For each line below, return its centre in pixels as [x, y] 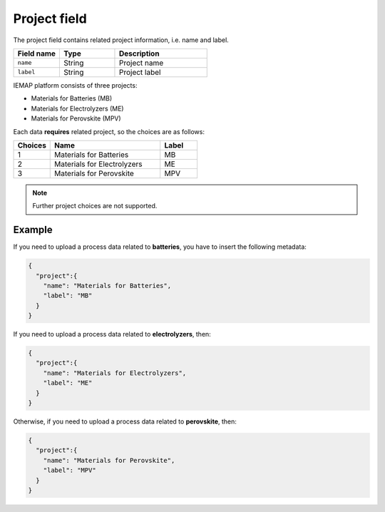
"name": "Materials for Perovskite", [109, 460]
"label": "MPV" [70, 470]
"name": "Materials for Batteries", [107, 286]
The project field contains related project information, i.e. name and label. [121, 40]
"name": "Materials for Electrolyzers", [115, 373]
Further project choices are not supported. [95, 206]
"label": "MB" [68, 296]
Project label [140, 72]
